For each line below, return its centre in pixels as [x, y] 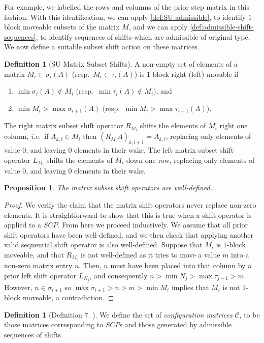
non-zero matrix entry [38, 265]
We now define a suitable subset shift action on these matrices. [102, 47]
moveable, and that [34, 254]
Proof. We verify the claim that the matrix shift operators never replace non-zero [130, 204]
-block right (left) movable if [194, 74]
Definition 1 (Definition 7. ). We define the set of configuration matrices [118, 314]
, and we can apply [158, 27]
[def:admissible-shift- [222, 27]
